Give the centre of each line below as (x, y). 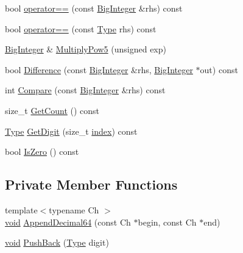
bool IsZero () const (42, 151)
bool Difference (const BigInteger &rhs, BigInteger (99, 69)
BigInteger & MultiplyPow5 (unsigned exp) (86, 49)
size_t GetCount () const (52, 110)
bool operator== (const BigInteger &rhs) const (94, 8)
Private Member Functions (91, 184)
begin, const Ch (167, 222)
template (21, 209)
